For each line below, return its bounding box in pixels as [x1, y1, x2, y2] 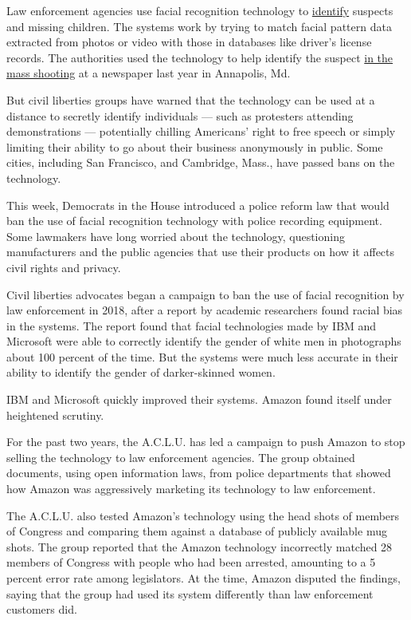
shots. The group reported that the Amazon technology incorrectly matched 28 [6, 538, 393, 555]
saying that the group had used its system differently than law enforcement [6, 585, 374, 602]
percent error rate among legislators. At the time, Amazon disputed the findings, [6, 570, 401, 586]
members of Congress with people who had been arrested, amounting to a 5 [6, 554, 376, 571]
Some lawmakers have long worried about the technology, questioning [6, 227, 345, 244]
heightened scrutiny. [6, 406, 104, 423]
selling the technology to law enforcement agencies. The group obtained [6, 448, 355, 465]
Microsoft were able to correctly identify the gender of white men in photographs [6, 333, 401, 349]
